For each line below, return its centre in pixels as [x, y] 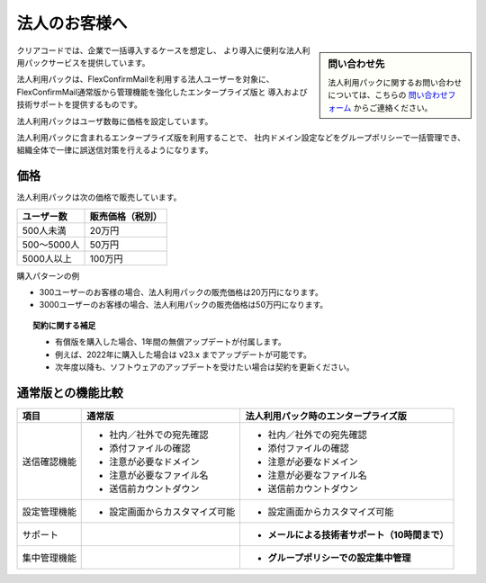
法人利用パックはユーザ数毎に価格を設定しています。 [115, 121]
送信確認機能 [49, 462]
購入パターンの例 [48, 275]
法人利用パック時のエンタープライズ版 [326, 416]
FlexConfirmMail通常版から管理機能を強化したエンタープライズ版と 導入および [162, 92]
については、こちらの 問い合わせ [388, 95]
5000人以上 [47, 258]
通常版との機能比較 [70, 393]
